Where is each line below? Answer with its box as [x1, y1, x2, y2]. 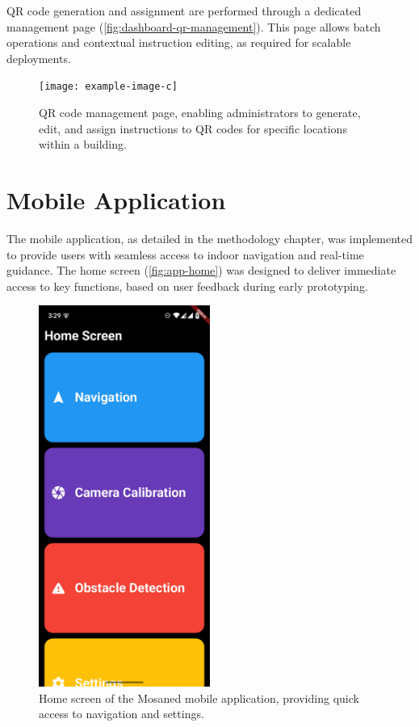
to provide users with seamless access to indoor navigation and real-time [6, 246, 364, 263]
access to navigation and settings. [39, 705, 204, 722]
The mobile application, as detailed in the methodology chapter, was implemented [6, 229, 413, 246]
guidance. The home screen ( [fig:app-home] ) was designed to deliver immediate [6, 262, 396, 279]
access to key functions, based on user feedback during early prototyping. [6, 277, 368, 294]
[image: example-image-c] [39, 81, 178, 93]
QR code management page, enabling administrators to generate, [39, 104, 361, 121]
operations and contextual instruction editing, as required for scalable [6, 34, 351, 51]
